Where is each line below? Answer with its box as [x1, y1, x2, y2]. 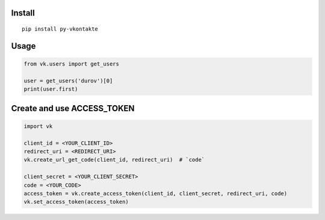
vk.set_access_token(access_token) [23, 198, 129, 206]
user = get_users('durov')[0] [23, 77, 113, 84]
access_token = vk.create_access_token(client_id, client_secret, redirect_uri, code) [23, 190, 288, 197]
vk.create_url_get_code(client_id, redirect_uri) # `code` [23, 156, 205, 163]
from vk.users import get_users [23, 61, 120, 67]
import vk [23, 123, 53, 129]
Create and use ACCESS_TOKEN [11, 103, 135, 114]
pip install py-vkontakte [22, 26, 99, 32]
